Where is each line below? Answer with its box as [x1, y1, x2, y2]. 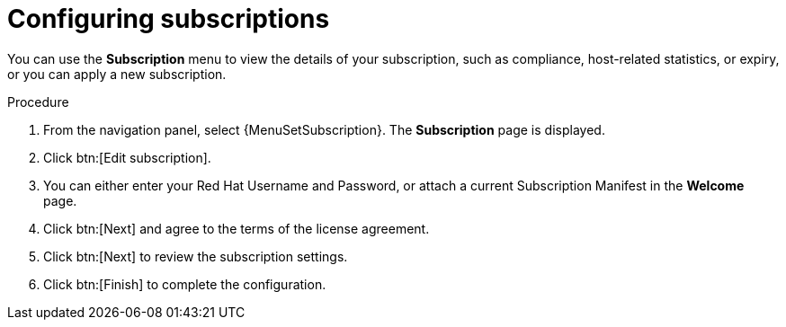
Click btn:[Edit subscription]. [43, 149, 211, 165]
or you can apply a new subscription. [7, 66, 227, 82]
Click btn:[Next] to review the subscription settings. [43, 248, 348, 264]
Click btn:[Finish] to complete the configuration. [43, 276, 326, 292]
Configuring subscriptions [7, 4, 330, 34]
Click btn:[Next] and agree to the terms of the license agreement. [43, 220, 430, 236]
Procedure [7, 93, 69, 110]
